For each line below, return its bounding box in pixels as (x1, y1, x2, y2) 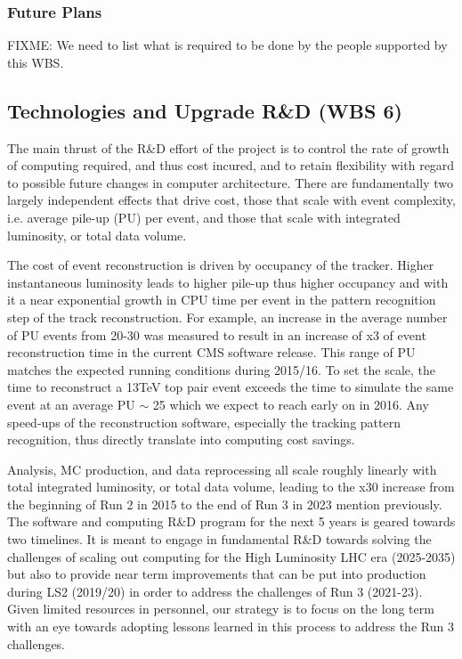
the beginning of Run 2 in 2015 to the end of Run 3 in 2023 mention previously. (7, 494, 442, 513)
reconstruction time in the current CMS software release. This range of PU (7, 343, 416, 362)
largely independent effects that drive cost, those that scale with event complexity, (7, 191, 456, 209)
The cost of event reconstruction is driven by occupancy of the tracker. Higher (7, 256, 434, 274)
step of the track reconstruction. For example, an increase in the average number (7, 307, 448, 326)
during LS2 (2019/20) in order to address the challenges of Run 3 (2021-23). (7, 582, 423, 600)
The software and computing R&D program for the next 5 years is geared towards (7, 512, 456, 531)
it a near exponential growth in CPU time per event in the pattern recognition (7, 290, 436, 309)
